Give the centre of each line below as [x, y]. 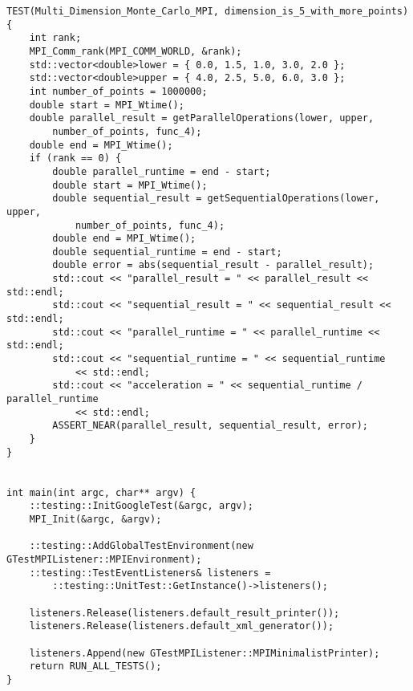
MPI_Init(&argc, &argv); [95, 519]
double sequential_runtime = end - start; [167, 252]
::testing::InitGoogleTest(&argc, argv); [141, 506]
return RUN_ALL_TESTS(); [95, 667]
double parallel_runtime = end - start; [162, 171]
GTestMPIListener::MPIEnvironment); [104, 559]
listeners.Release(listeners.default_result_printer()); [184, 613]
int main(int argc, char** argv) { [101, 492]
